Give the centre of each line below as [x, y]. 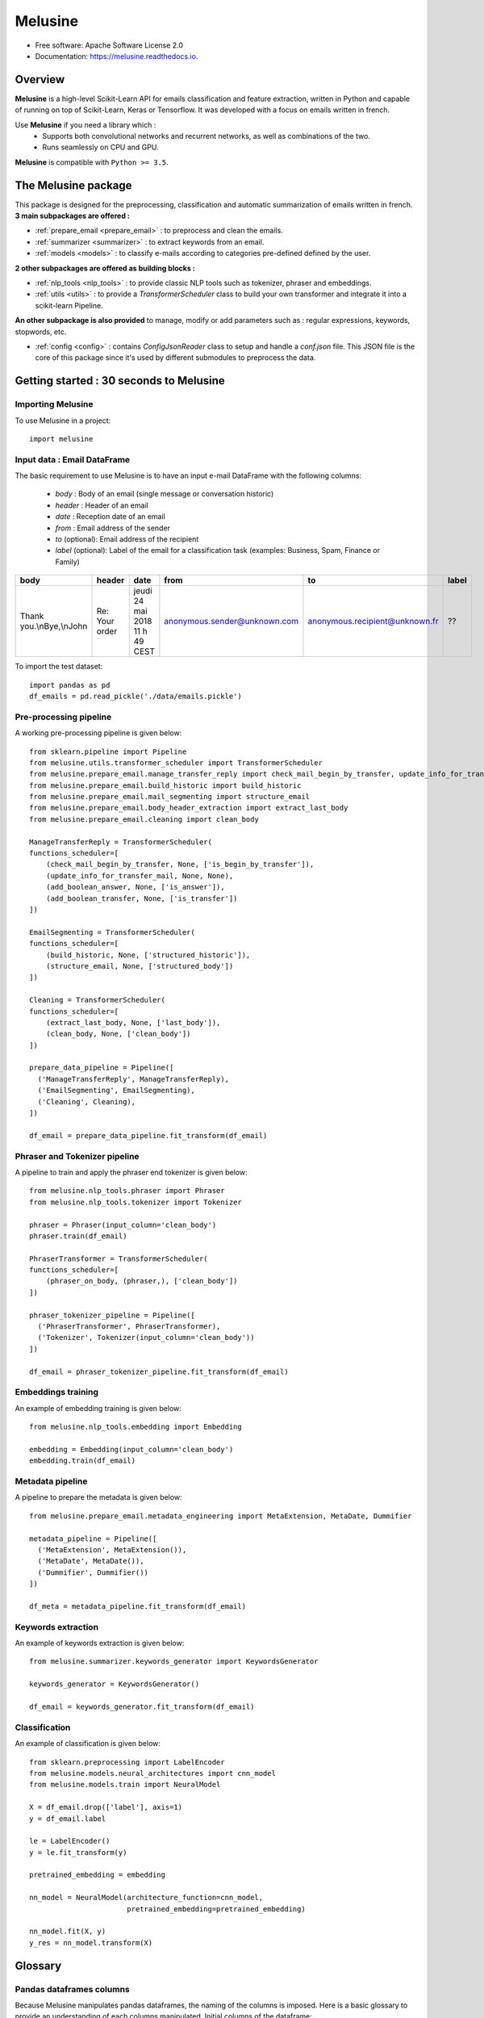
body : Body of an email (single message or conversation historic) [165, 494]
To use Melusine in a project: [63, 421]
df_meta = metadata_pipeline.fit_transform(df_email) [138, 1606]
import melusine [61, 439]
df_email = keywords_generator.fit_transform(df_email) [142, 1707]
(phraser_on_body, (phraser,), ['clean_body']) [142, 1281]
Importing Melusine [54, 404]
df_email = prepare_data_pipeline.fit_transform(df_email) [148, 1135]
